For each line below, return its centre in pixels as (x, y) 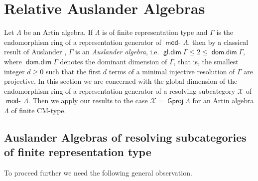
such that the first (73, 71)
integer (14, 71)
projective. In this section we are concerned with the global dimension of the (121, 81)
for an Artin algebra (223, 100)
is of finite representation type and (155, 32)
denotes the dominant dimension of (114, 61)
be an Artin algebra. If (58, 32)
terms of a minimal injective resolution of (172, 71)
